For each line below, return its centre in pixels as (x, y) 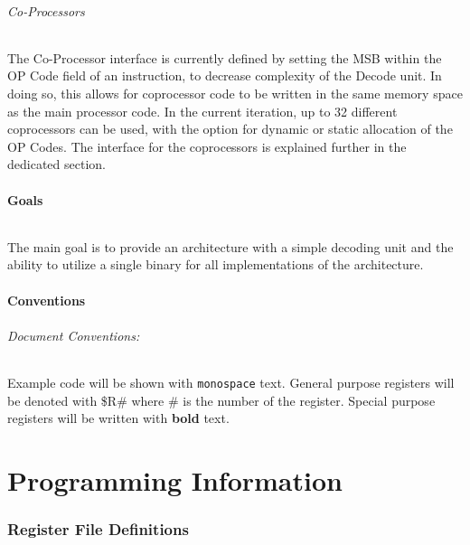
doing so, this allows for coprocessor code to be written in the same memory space (235, 93)
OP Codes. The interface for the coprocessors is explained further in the (207, 146)
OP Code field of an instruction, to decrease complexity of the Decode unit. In (225, 75)
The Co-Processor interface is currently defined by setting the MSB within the (225, 57)
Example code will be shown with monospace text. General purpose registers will (231, 382)
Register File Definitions (98, 529)
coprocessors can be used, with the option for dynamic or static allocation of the (230, 129)
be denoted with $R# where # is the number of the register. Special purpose (221, 400)
